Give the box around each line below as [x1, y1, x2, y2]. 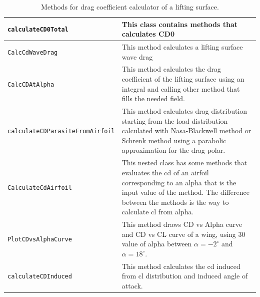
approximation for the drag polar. [121, 145, 225, 155]
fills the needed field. [121, 93, 185, 104]
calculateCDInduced [7, 273, 72, 280]
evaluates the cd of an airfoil [121, 167, 209, 177]
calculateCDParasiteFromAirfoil [7, 128, 115, 135]
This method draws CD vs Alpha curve [121, 219, 242, 229]
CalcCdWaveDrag [7, 49, 58, 56]
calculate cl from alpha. [121, 206, 194, 217]
